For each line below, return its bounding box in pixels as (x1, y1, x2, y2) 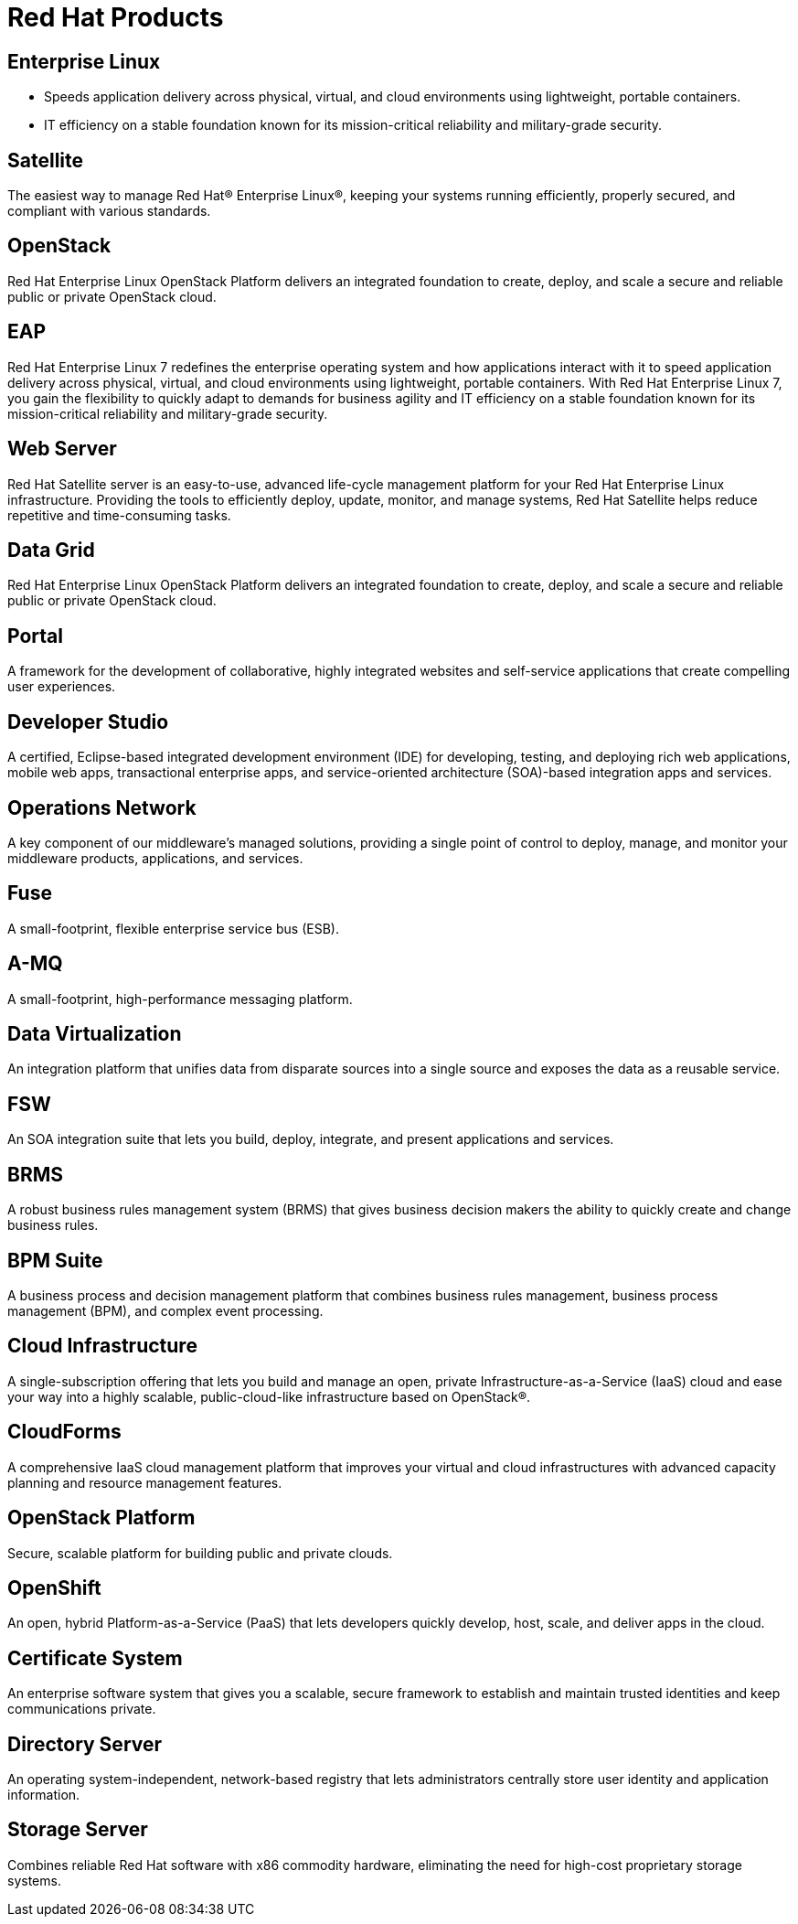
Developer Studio (7, 710, 169, 733)
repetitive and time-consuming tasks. (7, 507, 231, 523)
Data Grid (7, 538, 95, 561)
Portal (7, 624, 63, 647)
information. (7, 1787, 80, 1803)
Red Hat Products (7, 2, 224, 33)
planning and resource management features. (7, 1474, 282, 1491)
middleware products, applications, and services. (7, 850, 303, 866)
